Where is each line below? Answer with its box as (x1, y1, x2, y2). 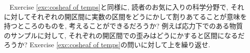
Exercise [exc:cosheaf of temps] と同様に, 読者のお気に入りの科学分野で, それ (9, 2, 244, 12)
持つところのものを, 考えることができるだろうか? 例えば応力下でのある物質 (4, 21, 243, 31)
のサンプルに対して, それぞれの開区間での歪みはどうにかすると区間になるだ (4, 30, 245, 40)
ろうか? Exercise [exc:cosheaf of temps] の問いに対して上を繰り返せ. (4, 40, 210, 50)
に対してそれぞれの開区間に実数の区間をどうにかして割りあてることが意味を (4, 11, 247, 21)
